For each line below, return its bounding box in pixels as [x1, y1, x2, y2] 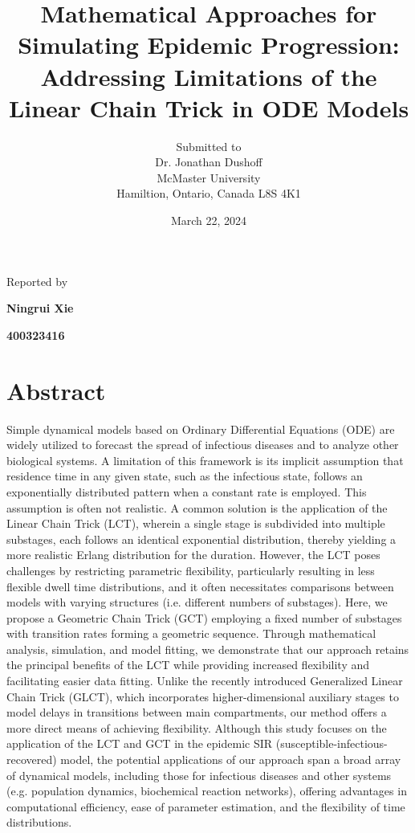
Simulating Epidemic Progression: [18, 28, 400, 61]
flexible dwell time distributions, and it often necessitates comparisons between [6, 578, 394, 594]
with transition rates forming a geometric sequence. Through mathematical [6, 625, 376, 642]
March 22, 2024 [170, 212, 247, 229]
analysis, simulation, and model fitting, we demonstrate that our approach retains [6, 640, 409, 657]
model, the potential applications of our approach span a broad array [60, 751, 401, 768]
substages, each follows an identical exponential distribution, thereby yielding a [6, 530, 397, 547]
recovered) [6, 751, 57, 768]
